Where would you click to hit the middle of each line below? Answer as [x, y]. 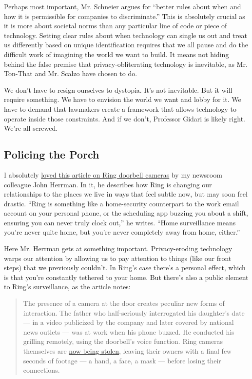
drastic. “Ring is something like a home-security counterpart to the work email [122, 203]
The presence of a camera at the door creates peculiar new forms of [124, 303]
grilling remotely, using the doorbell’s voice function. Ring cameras [123, 341]
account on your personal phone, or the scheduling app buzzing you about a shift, [126, 213]
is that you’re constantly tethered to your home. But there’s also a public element [126, 277]
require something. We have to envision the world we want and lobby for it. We [123, 99]
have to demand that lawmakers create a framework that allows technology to [120, 109]
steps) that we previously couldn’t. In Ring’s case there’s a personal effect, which [125, 268]
